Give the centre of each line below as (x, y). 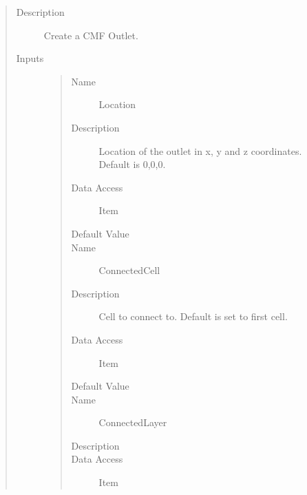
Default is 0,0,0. (132, 164)
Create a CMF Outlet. (91, 35)
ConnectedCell (129, 270)
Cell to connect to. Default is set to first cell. (193, 316)
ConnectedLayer (133, 422)
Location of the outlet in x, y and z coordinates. (200, 150)
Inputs (30, 58)
